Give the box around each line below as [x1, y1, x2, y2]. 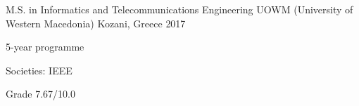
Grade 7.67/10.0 [6, 86, 75, 101]
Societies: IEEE [6, 62, 73, 77]
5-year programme [6, 39, 84, 54]
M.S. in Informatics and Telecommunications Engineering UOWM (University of [6, 2, 353, 16]
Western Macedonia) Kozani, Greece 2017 [6, 15, 186, 30]
